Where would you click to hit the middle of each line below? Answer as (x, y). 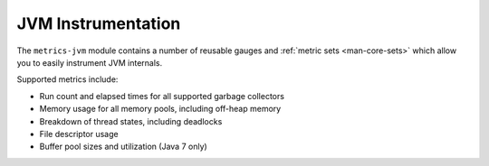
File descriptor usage (79, 134)
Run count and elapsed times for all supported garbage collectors (162, 96)
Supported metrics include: (67, 79)
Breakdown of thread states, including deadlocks (131, 121)
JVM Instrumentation (99, 23)
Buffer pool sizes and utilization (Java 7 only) (123, 147)
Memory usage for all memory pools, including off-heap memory (160, 109)
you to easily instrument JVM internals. (90, 62)
